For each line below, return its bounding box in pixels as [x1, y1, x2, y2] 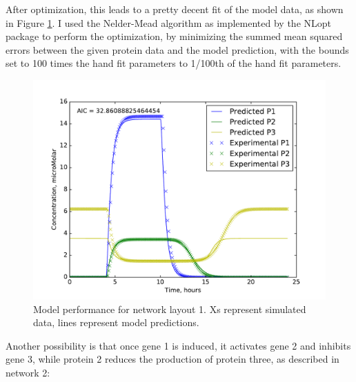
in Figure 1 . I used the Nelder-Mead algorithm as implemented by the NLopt [6, 15, 331, 30]
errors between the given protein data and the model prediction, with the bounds [6, 42, 349, 57]
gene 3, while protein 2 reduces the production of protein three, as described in [6, 352, 339, 366]
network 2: [6, 365, 50, 379]
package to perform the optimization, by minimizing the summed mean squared [6, 29, 343, 43]
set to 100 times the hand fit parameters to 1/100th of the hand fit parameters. [6, 56, 342, 70]
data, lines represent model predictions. [33, 315, 199, 330]
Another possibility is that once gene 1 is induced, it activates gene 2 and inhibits [6, 338, 351, 352]
